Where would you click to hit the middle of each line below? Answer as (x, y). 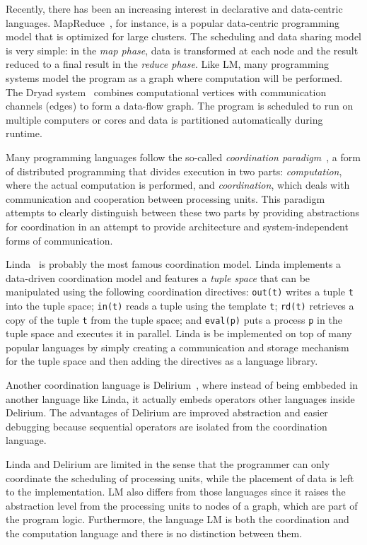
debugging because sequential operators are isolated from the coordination (167, 426)
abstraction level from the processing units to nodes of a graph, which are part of (182, 505)
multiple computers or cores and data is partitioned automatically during (164, 119)
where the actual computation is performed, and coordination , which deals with (178, 185)
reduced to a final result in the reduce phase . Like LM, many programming (167, 64)
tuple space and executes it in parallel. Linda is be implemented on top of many (179, 333)
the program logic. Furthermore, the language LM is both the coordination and (177, 519)
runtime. (24, 133)
